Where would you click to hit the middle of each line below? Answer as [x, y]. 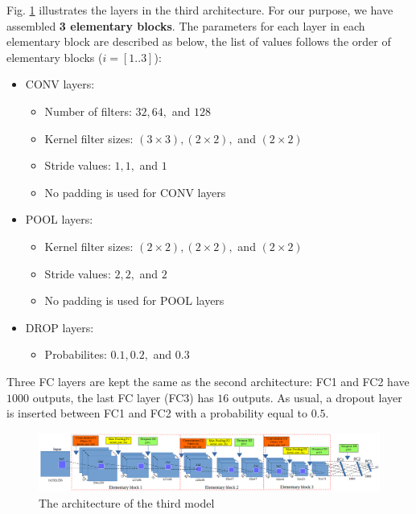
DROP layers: [60, 327]
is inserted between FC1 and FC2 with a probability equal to [157, 413]
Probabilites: [76, 354]
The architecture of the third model [127, 502]
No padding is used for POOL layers [134, 300]
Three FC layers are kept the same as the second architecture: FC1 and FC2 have [208, 381]
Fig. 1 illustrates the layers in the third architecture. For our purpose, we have [200, 10]
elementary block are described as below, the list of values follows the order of [199, 41]
